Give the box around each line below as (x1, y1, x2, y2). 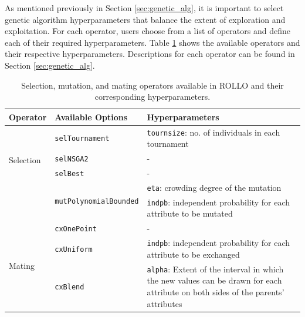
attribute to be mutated (147, 207, 233, 220)
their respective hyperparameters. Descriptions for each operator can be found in (5, 48, 295, 60)
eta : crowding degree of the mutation (147, 181, 282, 193)
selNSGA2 (55, 155, 89, 164)
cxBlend (55, 283, 84, 292)
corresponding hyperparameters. (94, 90, 211, 103)
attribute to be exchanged (147, 248, 240, 260)
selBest (55, 170, 84, 178)
